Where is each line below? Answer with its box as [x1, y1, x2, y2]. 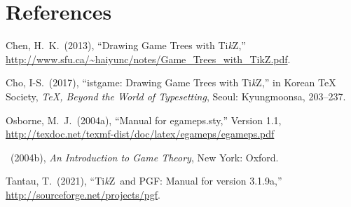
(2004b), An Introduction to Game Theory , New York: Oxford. [10, 149, 279, 164]
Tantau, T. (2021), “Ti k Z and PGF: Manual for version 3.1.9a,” [6, 173, 282, 188]
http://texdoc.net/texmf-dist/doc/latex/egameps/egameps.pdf [6, 126, 275, 141]
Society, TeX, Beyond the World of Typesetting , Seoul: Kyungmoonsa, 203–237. [6, 88, 346, 103]
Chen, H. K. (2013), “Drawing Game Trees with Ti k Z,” [6, 38, 246, 53]
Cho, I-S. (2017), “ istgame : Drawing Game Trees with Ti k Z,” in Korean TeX [6, 75, 336, 90]
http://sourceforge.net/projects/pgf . [6, 187, 160, 201]
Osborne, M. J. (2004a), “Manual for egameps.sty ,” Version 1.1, [6, 112, 282, 127]
